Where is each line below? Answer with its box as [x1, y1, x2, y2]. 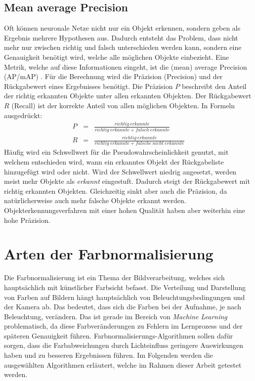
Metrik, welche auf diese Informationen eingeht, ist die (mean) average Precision [4, 61, 247, 72]
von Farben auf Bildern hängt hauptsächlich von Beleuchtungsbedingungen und [4, 292, 245, 302]
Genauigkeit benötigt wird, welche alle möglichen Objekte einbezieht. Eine [4, 51, 229, 62]
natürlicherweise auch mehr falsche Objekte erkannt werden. [4, 195, 186, 206]
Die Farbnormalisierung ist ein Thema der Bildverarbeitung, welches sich [4, 272, 225, 283]
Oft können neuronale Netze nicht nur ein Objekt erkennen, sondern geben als [4, 23, 241, 33]
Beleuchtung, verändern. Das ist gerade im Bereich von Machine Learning [4, 311, 227, 321]
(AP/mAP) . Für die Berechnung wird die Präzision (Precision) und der [4, 71, 223, 82]
